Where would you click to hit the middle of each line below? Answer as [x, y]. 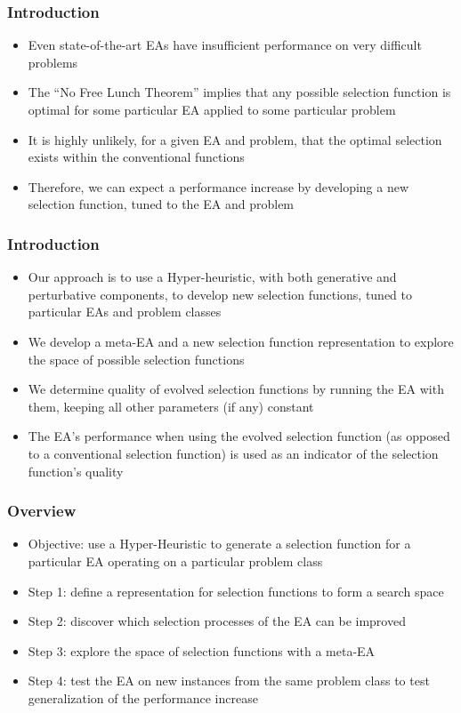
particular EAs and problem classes [125, 312]
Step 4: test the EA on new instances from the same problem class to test [229, 681]
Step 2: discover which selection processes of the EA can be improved [217, 621]
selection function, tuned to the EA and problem [161, 204]
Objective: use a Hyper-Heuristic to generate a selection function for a [219, 544]
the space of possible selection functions [136, 359]
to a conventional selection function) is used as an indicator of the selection [233, 453]
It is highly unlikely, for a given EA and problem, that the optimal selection [235, 139]
